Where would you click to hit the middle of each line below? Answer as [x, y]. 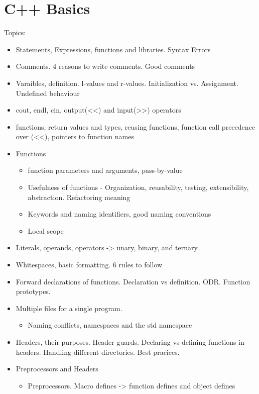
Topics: [15, 32]
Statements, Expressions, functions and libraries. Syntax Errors [113, 49]
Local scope [46, 230]
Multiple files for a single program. [69, 308]
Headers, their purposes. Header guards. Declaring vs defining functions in [130, 342]
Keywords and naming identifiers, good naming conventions [119, 214]
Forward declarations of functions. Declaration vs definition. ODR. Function [133, 281]
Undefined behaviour [48, 93]
